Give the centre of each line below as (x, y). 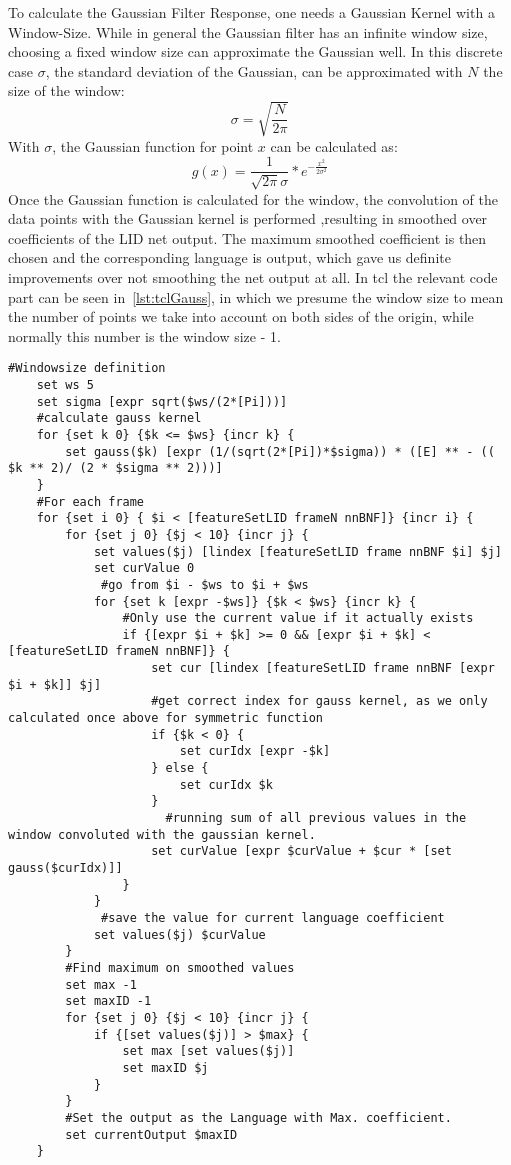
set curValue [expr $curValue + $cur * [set (301, 851)
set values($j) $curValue (179, 934)
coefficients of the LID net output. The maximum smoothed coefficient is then (247, 237)
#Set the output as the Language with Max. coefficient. (258, 1117)
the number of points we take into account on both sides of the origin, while (241, 316)
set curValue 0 (144, 568)
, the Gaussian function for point (153, 145)
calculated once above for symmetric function (165, 718)
